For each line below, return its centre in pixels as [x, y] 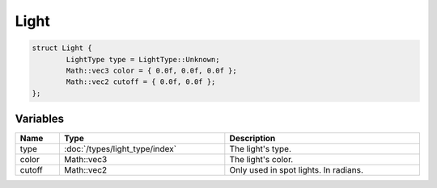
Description [252, 139]
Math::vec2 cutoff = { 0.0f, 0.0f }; [141, 82]
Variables [40, 119]
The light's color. [261, 160]
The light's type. [260, 149]
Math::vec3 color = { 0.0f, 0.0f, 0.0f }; [152, 70]
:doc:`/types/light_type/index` [121, 149]
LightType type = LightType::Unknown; [143, 59]
